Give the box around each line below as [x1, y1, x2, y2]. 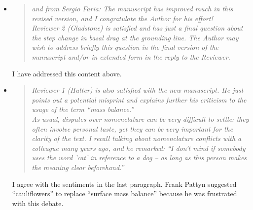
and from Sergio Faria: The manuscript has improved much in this [32, 3, 233, 13]
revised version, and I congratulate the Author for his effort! [32, 13, 213, 23]
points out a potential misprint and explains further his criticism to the [32, 94, 247, 105]
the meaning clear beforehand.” [32, 162, 124, 172]
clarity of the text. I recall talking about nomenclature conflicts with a [32, 133, 242, 143]
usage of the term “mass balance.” [32, 104, 134, 114]
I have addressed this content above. [12, 68, 122, 78]
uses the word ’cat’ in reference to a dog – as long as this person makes [32, 152, 247, 163]
